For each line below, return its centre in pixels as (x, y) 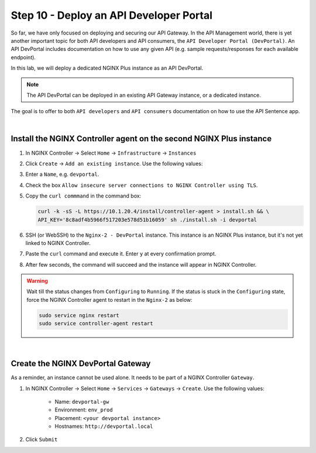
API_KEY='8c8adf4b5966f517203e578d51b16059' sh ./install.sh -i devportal (147, 219)
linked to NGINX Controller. (58, 243)
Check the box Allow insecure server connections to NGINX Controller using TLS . (142, 185)
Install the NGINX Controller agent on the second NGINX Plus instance (141, 139)
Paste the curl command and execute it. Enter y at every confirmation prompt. (121, 254)
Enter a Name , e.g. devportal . (62, 174)
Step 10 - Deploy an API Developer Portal (112, 15)
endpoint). (23, 57)
